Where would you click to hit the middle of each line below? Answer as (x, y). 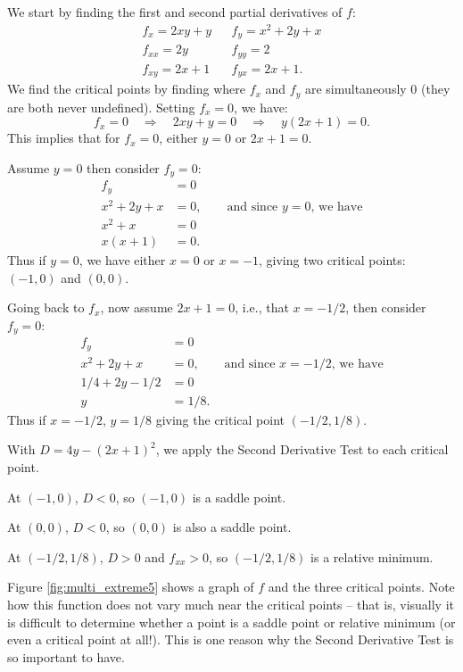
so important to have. (66, 656)
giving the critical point (220, 419)
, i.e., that (262, 307)
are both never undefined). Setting (101, 107)
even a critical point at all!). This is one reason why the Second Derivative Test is (231, 639)
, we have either (122, 259)
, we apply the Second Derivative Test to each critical (302, 449)
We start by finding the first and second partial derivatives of (175, 12)
